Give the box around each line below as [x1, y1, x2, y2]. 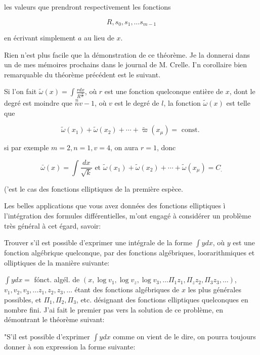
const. [181, 126, 200, 134]
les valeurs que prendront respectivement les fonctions [4, 2, 171, 12]
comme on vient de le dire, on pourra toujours [113, 331, 256, 341]
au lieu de [83, 32, 114, 43]
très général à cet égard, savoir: [4, 220, 101, 231]
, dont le [229, 86, 255, 97]
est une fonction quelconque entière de [104, 86, 224, 97]
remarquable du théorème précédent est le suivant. [4, 69, 161, 79]
